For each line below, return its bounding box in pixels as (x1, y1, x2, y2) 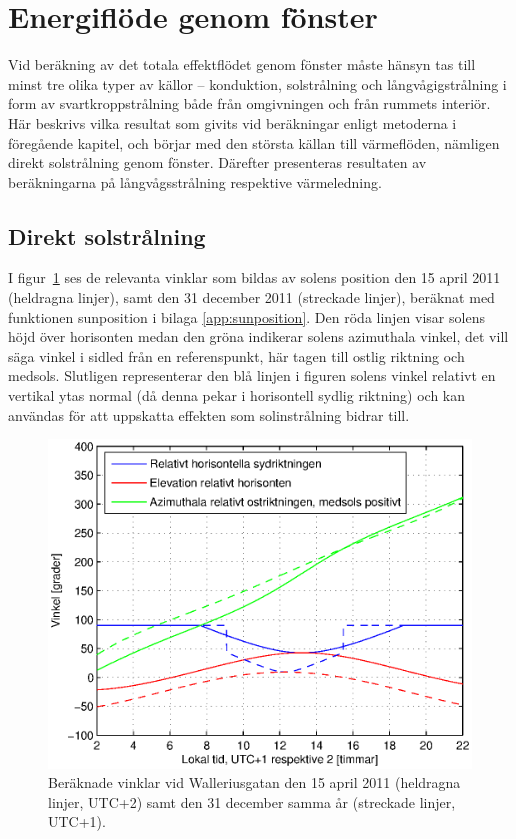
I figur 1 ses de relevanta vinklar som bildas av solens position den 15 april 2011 (8, 267, 501, 288)
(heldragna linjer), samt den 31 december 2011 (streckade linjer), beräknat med (8, 287, 495, 308)
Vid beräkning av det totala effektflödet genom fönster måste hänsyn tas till (8, 54, 476, 75)
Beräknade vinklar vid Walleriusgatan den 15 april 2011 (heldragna (48, 772, 461, 793)
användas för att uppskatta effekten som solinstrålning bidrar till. (8, 404, 410, 425)
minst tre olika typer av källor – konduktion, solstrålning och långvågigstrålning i (8, 73, 507, 94)
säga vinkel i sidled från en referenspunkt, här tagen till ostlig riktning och (8, 345, 465, 366)
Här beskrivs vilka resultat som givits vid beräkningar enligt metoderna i (8, 112, 457, 133)
